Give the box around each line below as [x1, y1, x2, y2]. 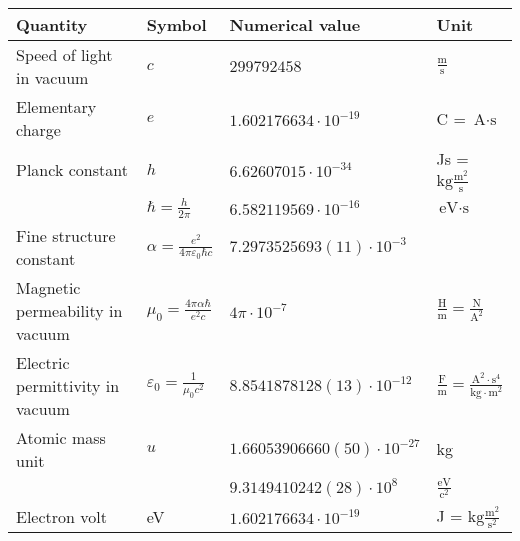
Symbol [146, 13, 207, 36]
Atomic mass [16, 425, 106, 449]
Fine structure [16, 223, 116, 247]
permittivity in [16, 373, 120, 397]
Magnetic [16, 275, 81, 299]
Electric [16, 350, 70, 374]
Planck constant [16, 157, 128, 181]
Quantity [16, 13, 88, 36]
